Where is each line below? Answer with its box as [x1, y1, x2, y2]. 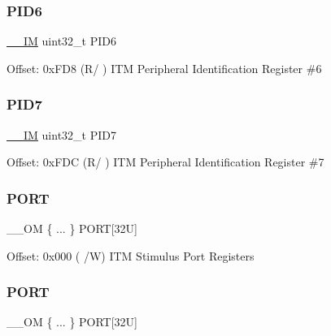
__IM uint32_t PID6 [7, 32, 116, 50]
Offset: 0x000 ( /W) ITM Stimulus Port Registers [7, 247, 255, 264]
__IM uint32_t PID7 [7, 126, 116, 143]
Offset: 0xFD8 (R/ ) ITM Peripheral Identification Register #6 [7, 59, 322, 76]
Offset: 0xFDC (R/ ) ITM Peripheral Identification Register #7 [7, 153, 324, 170]
